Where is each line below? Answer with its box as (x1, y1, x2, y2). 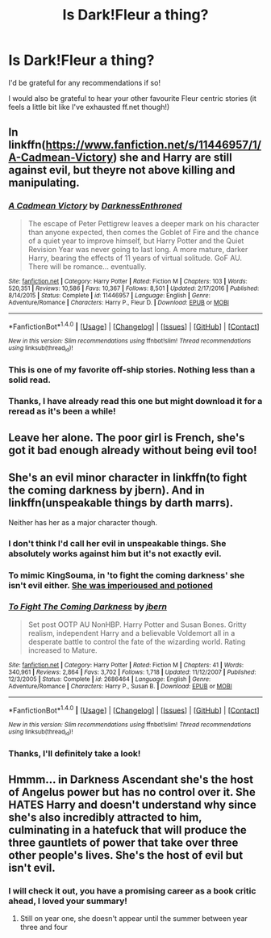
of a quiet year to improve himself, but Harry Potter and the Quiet (27, 236, 244, 246)
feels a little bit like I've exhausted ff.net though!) (8, 102, 170, 111)
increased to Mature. (27, 645, 98, 655)
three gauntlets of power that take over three (8, 836, 239, 850)
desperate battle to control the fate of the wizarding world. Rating (27, 637, 246, 646)
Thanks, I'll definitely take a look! (8, 747, 141, 759)
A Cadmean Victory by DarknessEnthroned (8, 200, 182, 212)
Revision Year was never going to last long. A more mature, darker (27, 244, 248, 254)
